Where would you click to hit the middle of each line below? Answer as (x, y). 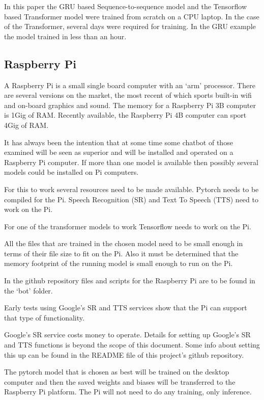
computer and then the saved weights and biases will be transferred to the (120, 381)
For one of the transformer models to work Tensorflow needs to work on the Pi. (128, 226)
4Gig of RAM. (26, 125)
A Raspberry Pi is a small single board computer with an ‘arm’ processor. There (130, 85)
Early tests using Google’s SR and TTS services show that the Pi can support (126, 308)
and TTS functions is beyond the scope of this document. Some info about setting (132, 345)
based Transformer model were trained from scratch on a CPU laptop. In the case (132, 16)
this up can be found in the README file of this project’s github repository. (124, 354)
